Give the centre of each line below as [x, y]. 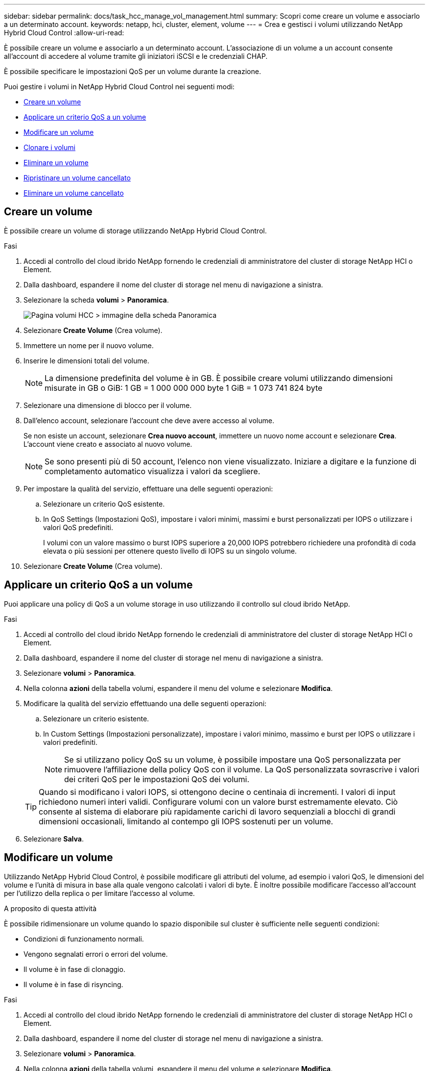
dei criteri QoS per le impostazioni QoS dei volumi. [157, 779]
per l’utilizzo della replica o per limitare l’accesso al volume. [99, 893]
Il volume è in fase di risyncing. [73, 984]
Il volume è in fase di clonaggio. [74, 969]
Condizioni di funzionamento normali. [84, 939]
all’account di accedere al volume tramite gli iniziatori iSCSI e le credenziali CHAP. [136, 56]
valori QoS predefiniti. [78, 527]
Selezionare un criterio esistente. [96, 718]
